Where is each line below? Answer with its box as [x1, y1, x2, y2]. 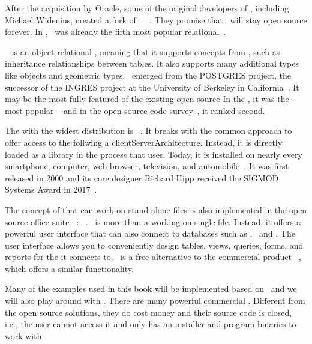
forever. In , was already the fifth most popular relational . [5, 25, 226, 38]
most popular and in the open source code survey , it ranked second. [5, 104, 265, 116]
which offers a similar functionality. [5, 262, 134, 274]
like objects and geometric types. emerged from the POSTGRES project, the [5, 68, 291, 81]
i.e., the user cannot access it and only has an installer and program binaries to [5, 318, 296, 330]
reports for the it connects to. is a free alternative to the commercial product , [5, 250, 301, 263]
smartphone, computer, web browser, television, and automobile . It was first [5, 160, 289, 172]
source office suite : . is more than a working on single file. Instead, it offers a [5, 215, 301, 228]
